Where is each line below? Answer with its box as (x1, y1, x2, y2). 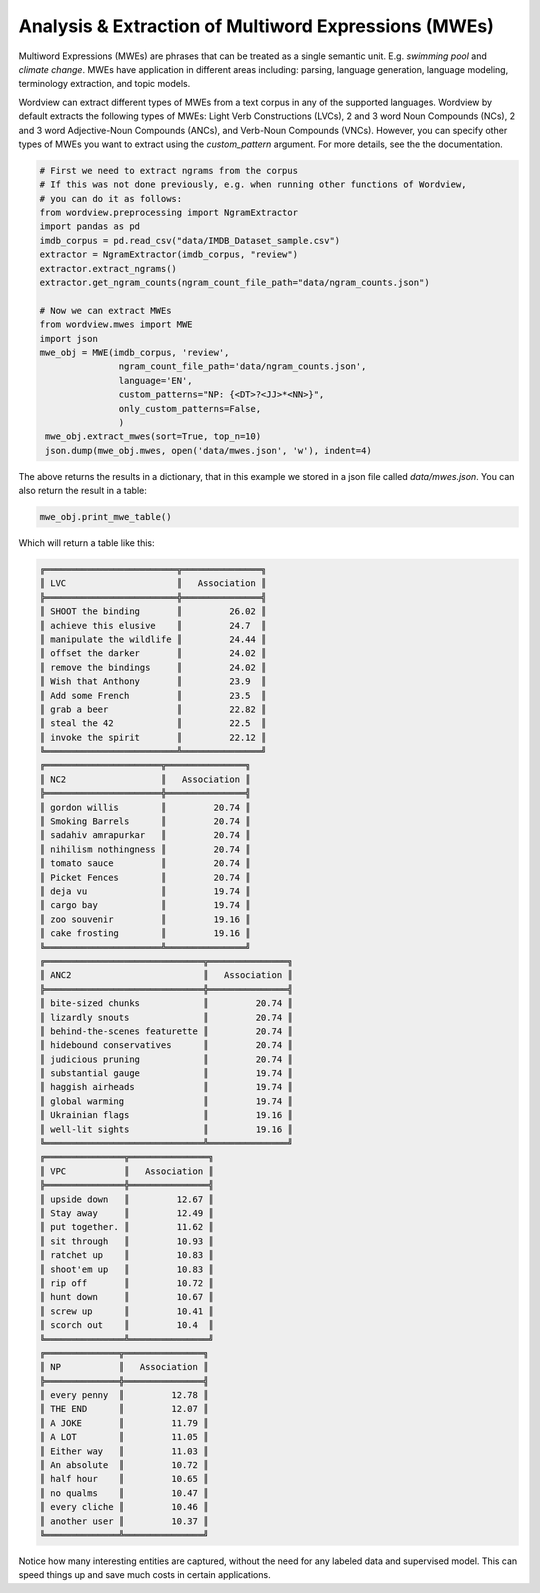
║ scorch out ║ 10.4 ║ (39, 1320, 214, 1331)
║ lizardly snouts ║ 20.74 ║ (39, 1011, 294, 1023)
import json (39, 333, 99, 344)
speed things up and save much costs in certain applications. (18, 1569, 271, 1581)
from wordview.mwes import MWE (39, 319, 194, 330)
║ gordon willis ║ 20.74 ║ (39, 801, 251, 813)
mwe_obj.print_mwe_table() (39, 511, 172, 523)
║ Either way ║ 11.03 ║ (39, 1445, 209, 1457)
